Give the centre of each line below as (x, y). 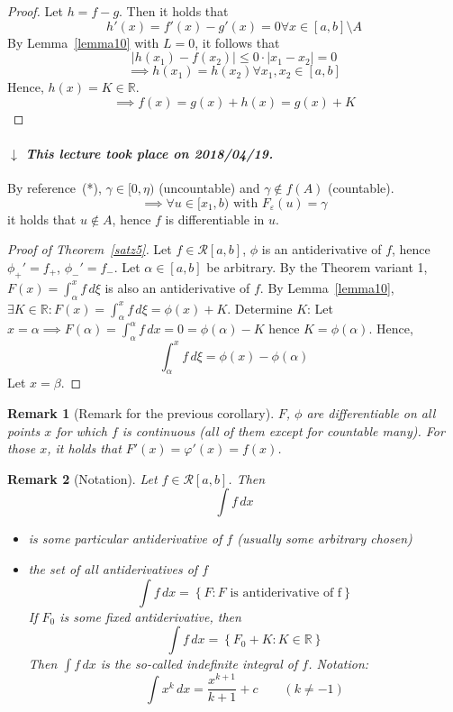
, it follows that (237, 42)
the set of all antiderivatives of (113, 569)
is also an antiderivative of (177, 287)
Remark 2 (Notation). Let (82, 478)
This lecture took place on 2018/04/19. (149, 153)
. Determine (260, 308)
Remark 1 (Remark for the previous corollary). (141, 413)
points (24, 430)
